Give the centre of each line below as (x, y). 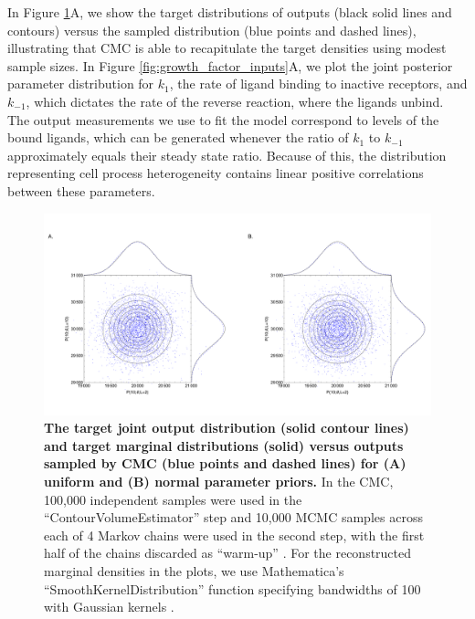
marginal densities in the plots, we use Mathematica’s (194, 570)
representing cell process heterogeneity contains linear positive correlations (216, 173)
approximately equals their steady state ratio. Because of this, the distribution (227, 155)
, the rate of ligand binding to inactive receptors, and (318, 84)
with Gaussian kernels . (109, 607)
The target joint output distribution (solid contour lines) (227, 428)
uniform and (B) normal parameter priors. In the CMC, (219, 482)
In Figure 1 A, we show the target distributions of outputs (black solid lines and (230, 12)
